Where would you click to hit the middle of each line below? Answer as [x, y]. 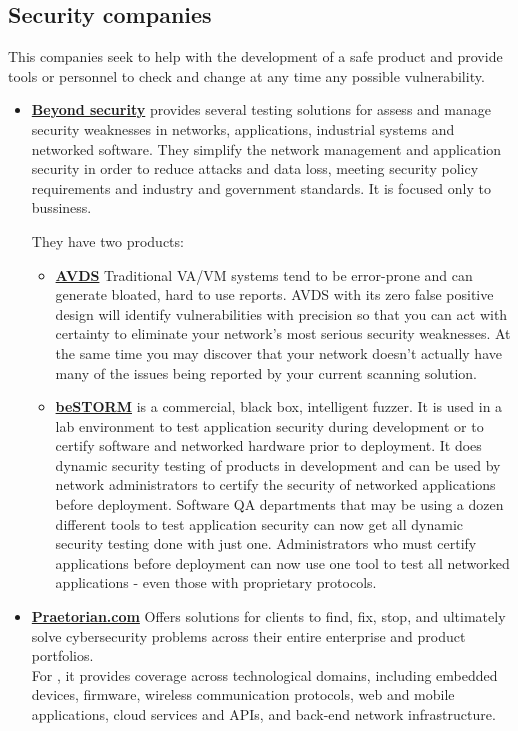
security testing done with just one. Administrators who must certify [266, 543]
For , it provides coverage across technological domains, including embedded [264, 674]
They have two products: [107, 240]
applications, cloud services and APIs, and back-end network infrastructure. [263, 714]
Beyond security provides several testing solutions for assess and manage [261, 109]
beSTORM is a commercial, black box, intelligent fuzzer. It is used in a [279, 406]
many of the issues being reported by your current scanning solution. [266, 372]
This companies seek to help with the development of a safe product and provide [255, 56]
